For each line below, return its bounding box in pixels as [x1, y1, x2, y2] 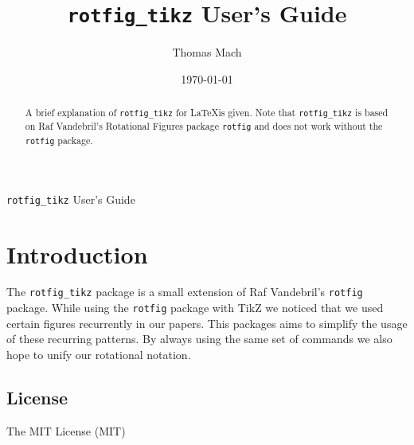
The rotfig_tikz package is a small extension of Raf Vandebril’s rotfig [6, 283, 363, 300]
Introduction [6, 237, 148, 270]
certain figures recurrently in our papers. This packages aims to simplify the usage [6, 314, 408, 331]
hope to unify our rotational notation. [6, 345, 191, 362]
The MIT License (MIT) [6, 422, 126, 439]
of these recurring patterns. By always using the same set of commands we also [6, 330, 393, 347]
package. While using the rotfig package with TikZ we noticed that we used [6, 299, 384, 316]
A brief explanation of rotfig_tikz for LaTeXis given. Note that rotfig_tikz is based [25, 106, 389, 119]
